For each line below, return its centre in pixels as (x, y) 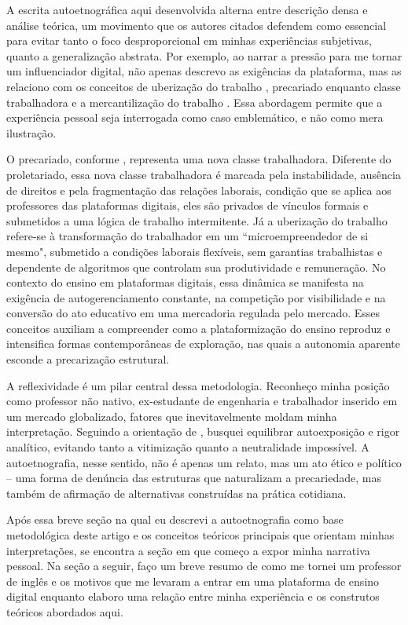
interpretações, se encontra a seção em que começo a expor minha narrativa (188, 550)
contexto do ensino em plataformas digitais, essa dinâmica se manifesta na (185, 282)
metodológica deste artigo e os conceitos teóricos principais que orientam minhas (200, 535)
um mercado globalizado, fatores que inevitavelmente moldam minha (172, 416)
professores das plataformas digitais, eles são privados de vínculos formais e (187, 205)
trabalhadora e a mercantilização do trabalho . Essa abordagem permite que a (195, 102)
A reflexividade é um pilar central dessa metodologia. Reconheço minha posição (198, 385)
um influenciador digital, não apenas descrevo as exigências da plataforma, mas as (204, 71)
